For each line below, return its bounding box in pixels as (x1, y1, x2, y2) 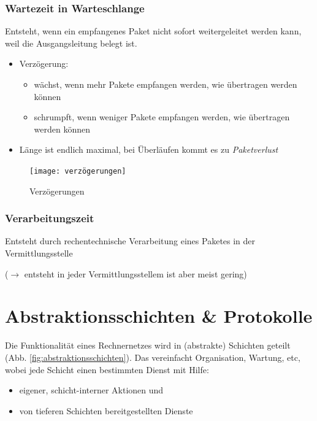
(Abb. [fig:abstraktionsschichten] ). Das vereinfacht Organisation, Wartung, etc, (5, 350, 300, 363)
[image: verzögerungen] (29, 166, 126, 176)
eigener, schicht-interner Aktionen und (19, 384, 164, 396)
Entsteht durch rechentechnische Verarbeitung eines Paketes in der (5, 234, 256, 247)
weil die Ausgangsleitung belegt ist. (5, 36, 137, 49)
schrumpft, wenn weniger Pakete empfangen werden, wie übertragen (34, 110, 290, 123)
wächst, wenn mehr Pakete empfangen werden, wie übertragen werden (34, 78, 297, 90)
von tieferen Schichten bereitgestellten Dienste (19, 404, 193, 417)
